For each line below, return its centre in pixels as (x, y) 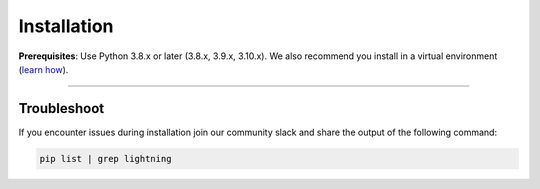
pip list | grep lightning (105, 158)
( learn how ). (43, 69)
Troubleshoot (61, 108)
